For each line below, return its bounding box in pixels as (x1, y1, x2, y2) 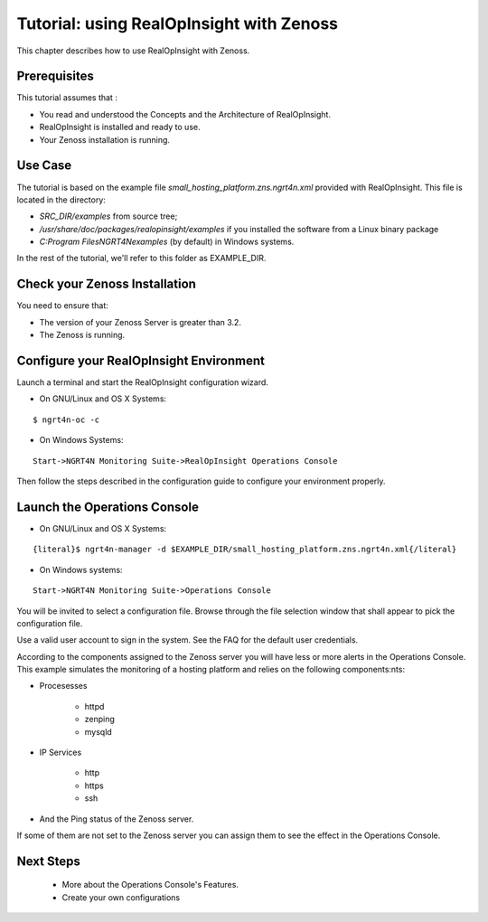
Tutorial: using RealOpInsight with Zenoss (16, 14, 339, 33)
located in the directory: (16, 194, 106, 205)
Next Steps (16, 853, 80, 869)
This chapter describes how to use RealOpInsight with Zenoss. (16, 45, 250, 56)
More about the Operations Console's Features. (61, 880, 239, 890)
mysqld (84, 726, 112, 737)
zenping (84, 714, 115, 725)
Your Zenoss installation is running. (39, 134, 171, 145)
